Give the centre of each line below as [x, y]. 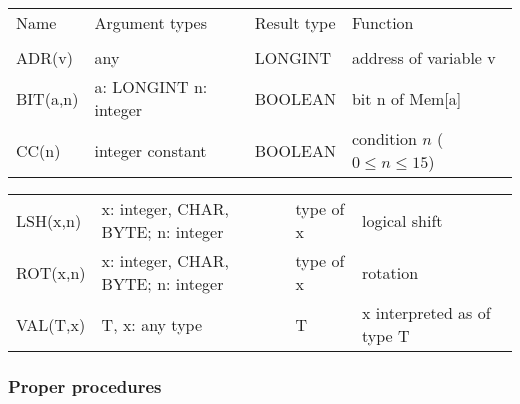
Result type [295, 22]
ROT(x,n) [51, 272]
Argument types [151, 22]
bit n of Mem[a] [406, 98]
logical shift [402, 220]
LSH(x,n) [49, 220]
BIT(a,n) [47, 98]
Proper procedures [85, 385]
